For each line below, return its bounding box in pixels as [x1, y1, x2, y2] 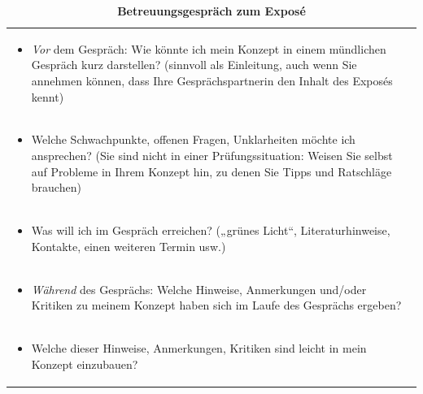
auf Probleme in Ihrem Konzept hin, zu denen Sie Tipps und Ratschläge [31, 162, 392, 180]
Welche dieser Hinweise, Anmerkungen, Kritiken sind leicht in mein [31, 339, 367, 356]
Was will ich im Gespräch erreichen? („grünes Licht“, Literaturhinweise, [31, 222, 390, 239]
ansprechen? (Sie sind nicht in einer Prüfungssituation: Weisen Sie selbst [31, 147, 393, 164]
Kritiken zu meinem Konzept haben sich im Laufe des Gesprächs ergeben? [31, 297, 402, 314]
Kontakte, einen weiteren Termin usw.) [31, 237, 226, 254]
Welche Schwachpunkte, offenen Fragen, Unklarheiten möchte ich [31, 131, 355, 148]
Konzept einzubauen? [31, 355, 138, 372]
